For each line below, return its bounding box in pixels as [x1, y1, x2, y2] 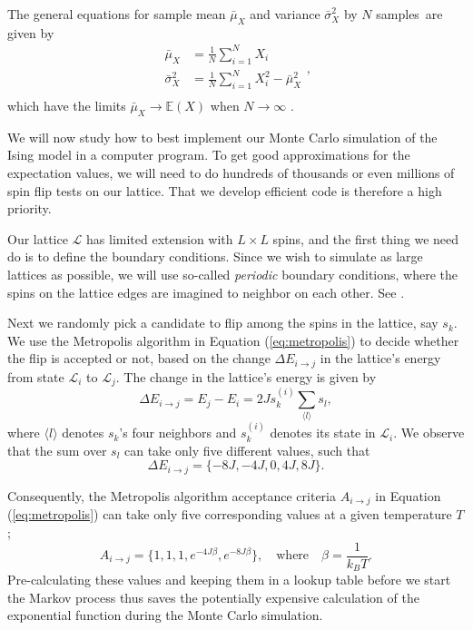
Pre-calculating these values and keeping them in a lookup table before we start [7, 570, 451, 589]
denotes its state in [270, 423, 376, 442]
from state [7, 367, 64, 386]
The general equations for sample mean [7, 5, 226, 23]
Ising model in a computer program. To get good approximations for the [7, 145, 410, 164]
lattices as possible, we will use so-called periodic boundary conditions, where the [7, 265, 458, 284]
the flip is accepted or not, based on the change [7, 349, 271, 368]
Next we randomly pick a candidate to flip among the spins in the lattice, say [7, 313, 439, 332]
